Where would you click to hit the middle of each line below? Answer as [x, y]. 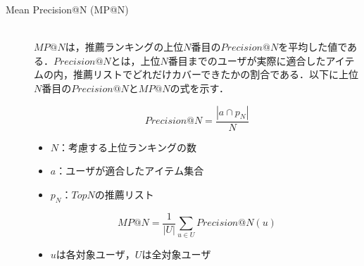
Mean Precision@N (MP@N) [67, 9]
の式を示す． [199, 88]
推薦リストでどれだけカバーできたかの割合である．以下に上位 [216, 74]
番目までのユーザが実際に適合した [247, 60]
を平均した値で [313, 47]
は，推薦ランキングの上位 [124, 47]
